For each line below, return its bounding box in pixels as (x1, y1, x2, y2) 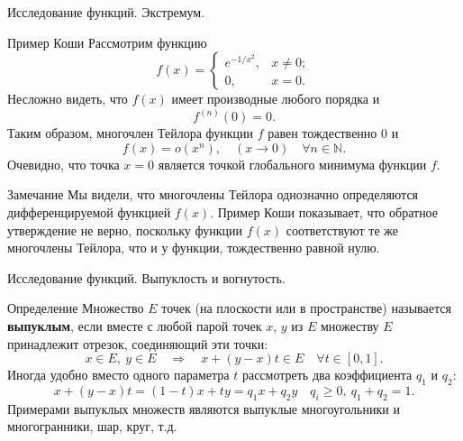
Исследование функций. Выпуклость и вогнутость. (7, 268, 286, 287)
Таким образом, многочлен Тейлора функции (7, 124, 254, 142)
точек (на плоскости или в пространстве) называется (161, 299, 451, 317)
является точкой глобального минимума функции (158, 154, 427, 173)
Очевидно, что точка (7, 154, 120, 173)
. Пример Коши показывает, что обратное (210, 203, 439, 221)
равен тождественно (268, 124, 377, 142)
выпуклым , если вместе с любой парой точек (7, 316, 262, 335)
